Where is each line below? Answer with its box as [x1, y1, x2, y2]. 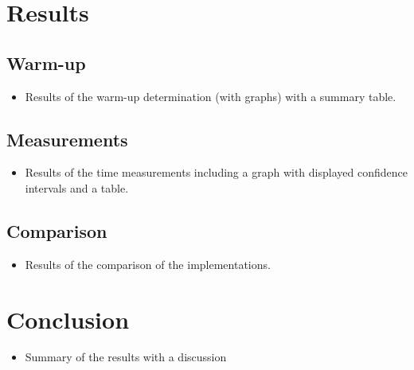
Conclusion [6, 302, 130, 335]
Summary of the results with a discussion [25, 349, 227, 365]
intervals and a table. [25, 179, 129, 196]
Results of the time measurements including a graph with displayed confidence [25, 164, 408, 181]
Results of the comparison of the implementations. [25, 255, 271, 272]
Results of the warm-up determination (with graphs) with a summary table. [25, 88, 396, 104]
